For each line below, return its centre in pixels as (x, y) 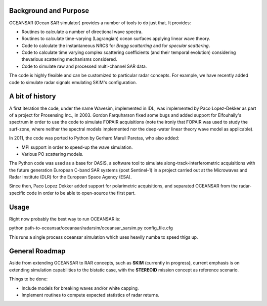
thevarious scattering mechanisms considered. (69, 59)
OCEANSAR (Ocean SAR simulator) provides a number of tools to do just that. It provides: (100, 23)
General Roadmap (37, 251)
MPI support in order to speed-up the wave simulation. (77, 147)
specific (17, 193)
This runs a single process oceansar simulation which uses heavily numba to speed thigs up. (104, 237)
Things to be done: (28, 279)
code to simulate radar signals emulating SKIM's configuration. (73, 82)
